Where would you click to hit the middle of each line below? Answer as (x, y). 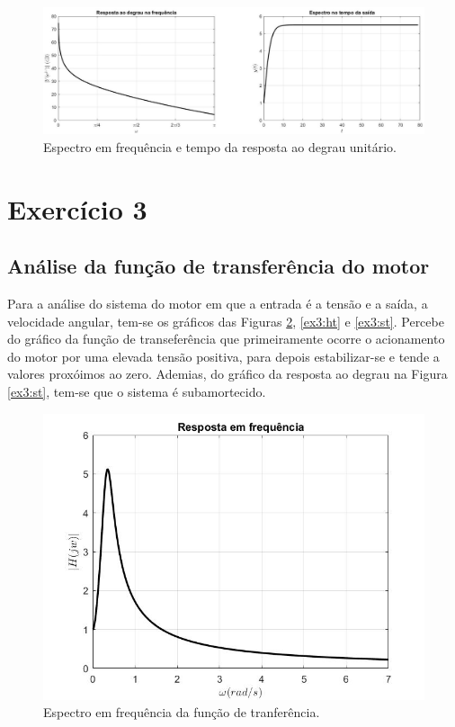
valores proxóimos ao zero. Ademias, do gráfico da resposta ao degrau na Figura (227, 374)
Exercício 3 (77, 208)
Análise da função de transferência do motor (219, 266)
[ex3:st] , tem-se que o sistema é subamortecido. (137, 391)
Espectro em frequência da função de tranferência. (182, 712)
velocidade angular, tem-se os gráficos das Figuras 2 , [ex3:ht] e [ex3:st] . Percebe (226, 321)
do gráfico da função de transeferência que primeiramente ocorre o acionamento (226, 339)
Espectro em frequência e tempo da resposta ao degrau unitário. (220, 146)
